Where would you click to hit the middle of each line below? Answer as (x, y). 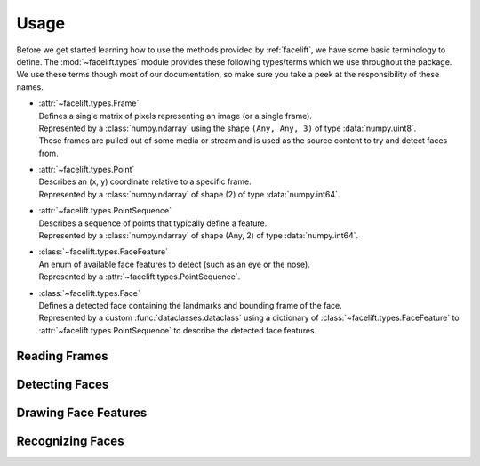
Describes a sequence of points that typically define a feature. (153, 223)
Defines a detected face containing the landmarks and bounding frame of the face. (190, 305)
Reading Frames (62, 356)
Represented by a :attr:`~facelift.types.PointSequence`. (140, 277)
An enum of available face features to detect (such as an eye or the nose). (174, 264)
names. (30, 87)
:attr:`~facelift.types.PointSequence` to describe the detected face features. (178, 330)
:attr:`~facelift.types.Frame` (89, 103)
